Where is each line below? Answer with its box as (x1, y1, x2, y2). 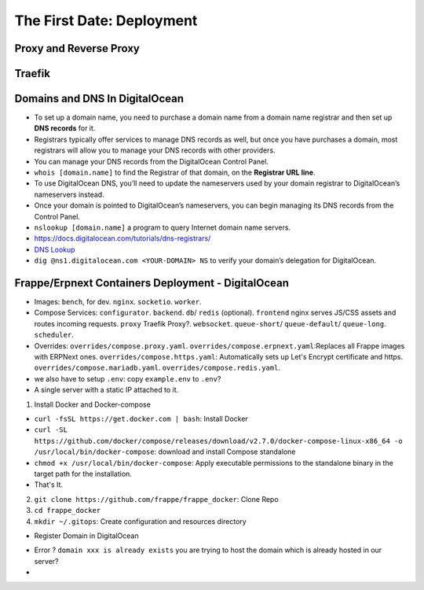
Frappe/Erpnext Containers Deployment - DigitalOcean (14, 276, 290, 289)
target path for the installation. (34, 469, 133, 478)
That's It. (34, 480, 63, 489)
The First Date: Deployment (14, 12, 198, 29)
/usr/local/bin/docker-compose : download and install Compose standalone (34, 447, 296, 456)
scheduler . (34, 330, 74, 340)
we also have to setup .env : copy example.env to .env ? (34, 374, 221, 383)
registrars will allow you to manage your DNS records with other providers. (34, 146, 276, 155)
